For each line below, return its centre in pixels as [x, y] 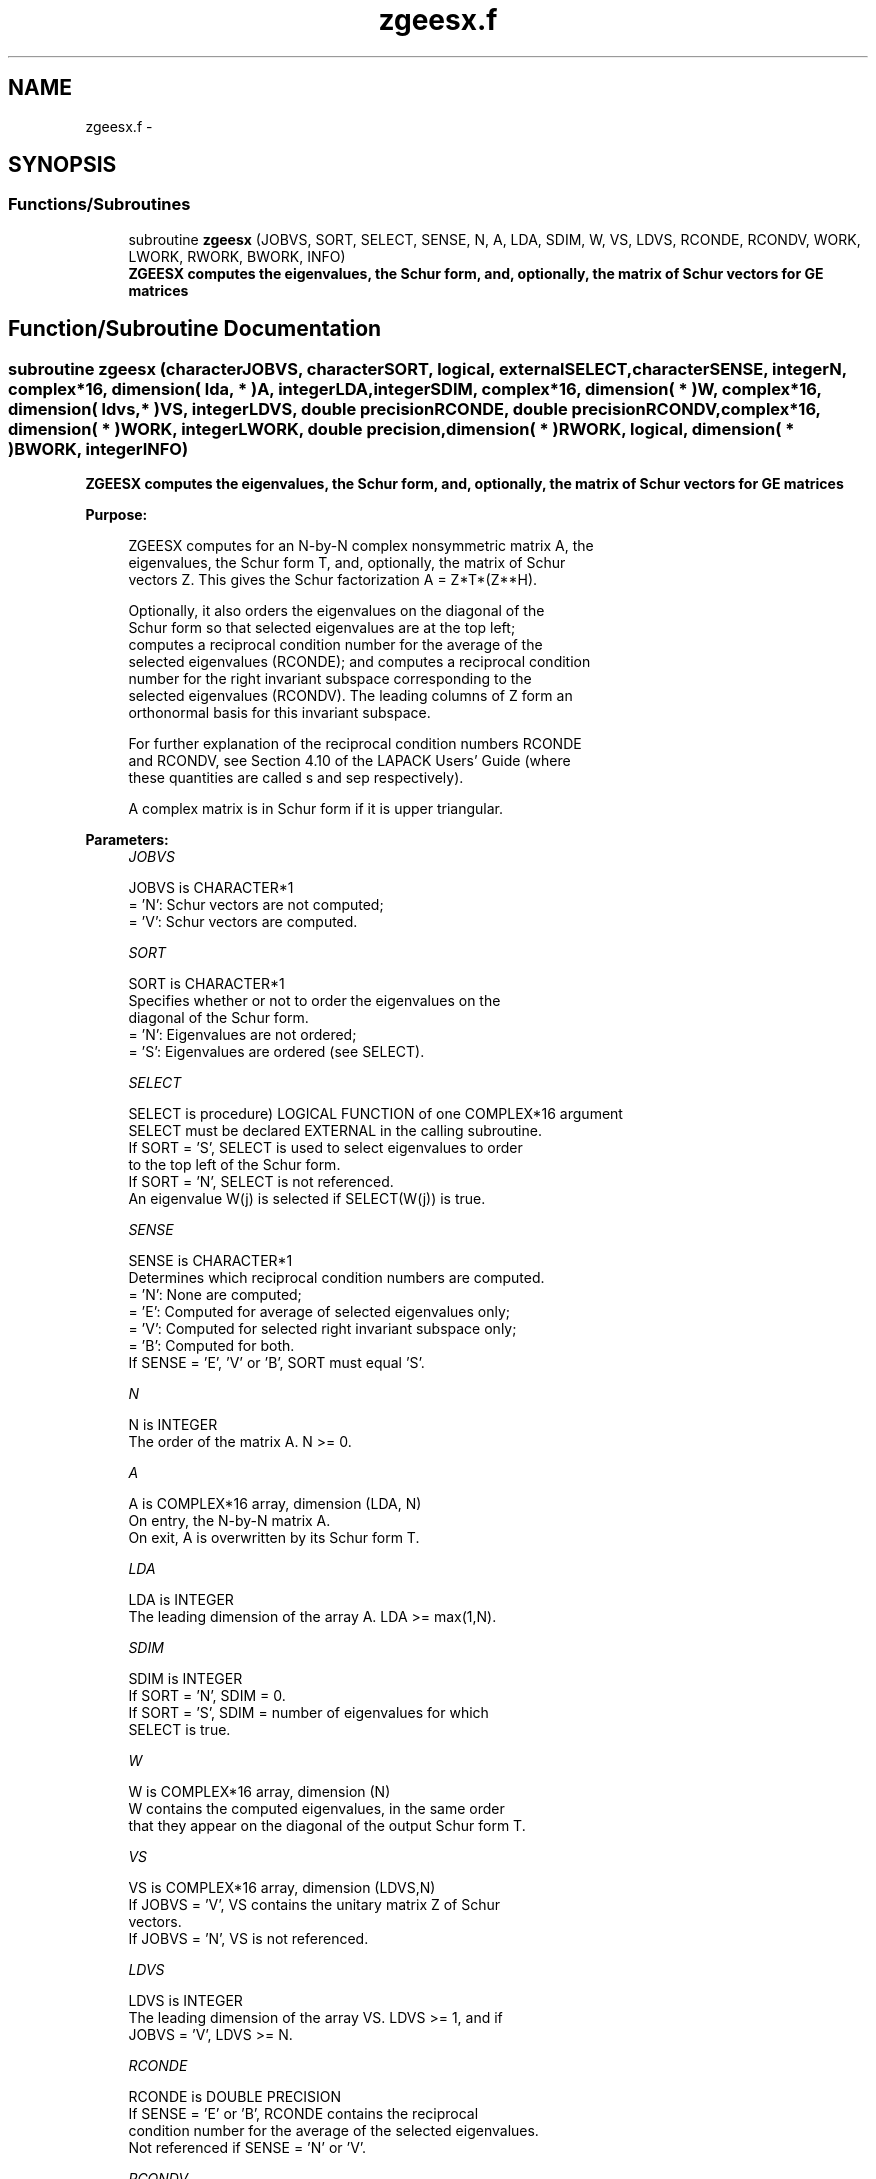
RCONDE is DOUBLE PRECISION [235, 2097]
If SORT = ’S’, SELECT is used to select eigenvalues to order [325, 1148]
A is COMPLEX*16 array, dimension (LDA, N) [275, 1504]
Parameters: [127, 840]
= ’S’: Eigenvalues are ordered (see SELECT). [276, 1052]
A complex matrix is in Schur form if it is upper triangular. [316, 809]
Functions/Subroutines [99, 204]
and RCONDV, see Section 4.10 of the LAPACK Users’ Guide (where [349, 761]
